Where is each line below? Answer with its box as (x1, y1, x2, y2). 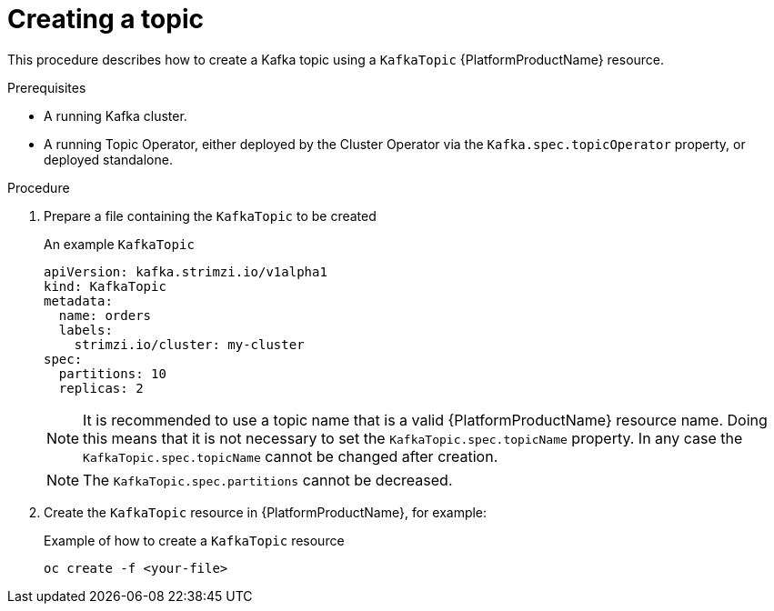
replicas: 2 (58, 380, 144, 396)
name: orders (58, 307, 152, 323)
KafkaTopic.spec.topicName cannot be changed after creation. (83, 446, 498, 466)
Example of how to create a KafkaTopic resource (44, 532, 345, 548)
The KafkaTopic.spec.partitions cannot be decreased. (83, 470, 453, 489)
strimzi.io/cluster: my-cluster (74, 336, 305, 352)
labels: (58, 322, 113, 337)
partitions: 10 (58, 366, 166, 381)
